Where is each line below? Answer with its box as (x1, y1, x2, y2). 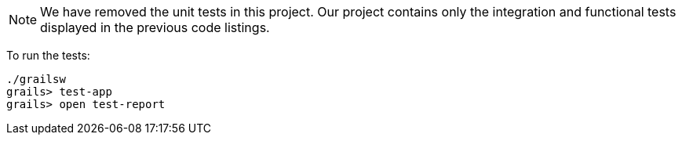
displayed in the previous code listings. (40, 20, 270, 35)
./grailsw (6, 73, 66, 85)
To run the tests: (6, 49, 90, 62)
